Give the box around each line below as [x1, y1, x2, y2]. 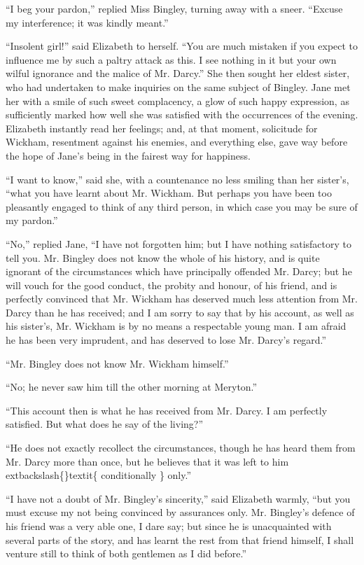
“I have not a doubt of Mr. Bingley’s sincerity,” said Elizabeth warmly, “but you [6, 491, 351, 505]
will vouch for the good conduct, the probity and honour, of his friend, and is [6, 277, 337, 292]
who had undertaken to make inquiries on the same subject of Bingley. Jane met [6, 79, 351, 94]
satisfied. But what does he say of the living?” [6, 417, 204, 431]
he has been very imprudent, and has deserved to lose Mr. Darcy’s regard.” [6, 333, 327, 347]
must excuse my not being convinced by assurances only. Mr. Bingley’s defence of [6, 505, 355, 519]
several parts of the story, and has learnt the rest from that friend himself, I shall [6, 532, 354, 547]
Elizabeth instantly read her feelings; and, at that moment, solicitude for [6, 120, 318, 135]
